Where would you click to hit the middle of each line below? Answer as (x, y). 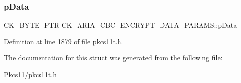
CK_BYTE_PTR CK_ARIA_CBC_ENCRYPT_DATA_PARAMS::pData (120, 25)
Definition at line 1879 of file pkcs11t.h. (64, 41)
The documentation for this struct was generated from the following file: (113, 58)
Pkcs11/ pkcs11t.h (30, 74)
